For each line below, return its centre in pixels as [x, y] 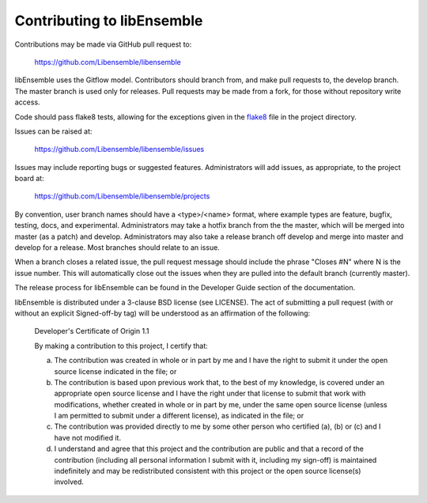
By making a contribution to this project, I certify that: [121, 346]
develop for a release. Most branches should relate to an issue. [117, 248]
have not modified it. [88, 437]
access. [27, 102]
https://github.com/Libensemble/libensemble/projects [122, 196]
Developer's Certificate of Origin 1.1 [92, 331]
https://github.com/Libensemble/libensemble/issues [119, 149]
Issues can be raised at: [53, 131]
